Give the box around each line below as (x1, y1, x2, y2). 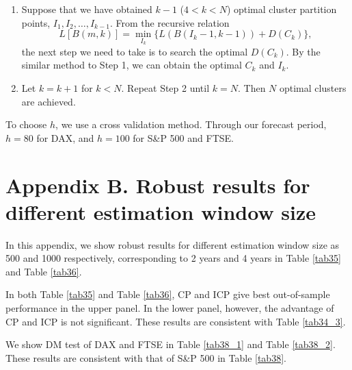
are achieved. (21, 94, 76, 108)
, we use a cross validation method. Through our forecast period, (55, 117, 327, 132)
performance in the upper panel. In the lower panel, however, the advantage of (5, 301, 334, 315)
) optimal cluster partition (226, 2, 337, 16)
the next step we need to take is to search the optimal (21, 44, 248, 58)
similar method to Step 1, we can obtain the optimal (21, 58, 242, 72)
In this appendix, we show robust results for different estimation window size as (5, 237, 340, 251)
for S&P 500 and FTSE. (133, 130, 234, 145)
